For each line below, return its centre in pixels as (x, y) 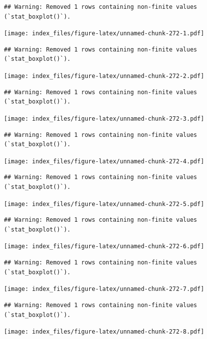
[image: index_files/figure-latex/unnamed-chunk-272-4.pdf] (104, 161)
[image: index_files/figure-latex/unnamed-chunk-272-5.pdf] (104, 204)
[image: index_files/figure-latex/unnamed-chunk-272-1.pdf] (104, 34)
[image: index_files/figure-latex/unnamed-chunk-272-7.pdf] (104, 289)
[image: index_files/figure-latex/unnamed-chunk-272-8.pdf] (104, 332)
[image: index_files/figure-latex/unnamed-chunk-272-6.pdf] (104, 247)
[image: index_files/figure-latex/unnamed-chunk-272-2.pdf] (104, 76)
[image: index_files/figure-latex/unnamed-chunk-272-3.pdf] (104, 118)
